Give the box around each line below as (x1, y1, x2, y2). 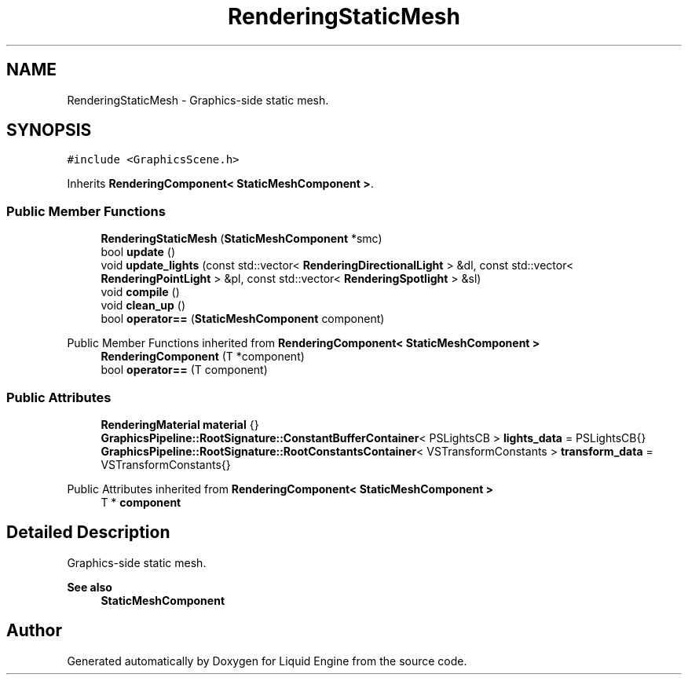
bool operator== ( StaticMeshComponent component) (101, 312, 385, 326)
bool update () (101, 245, 176, 259)
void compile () (101, 285, 180, 299)
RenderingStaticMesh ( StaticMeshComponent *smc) (101, 232, 382, 246)
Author (6, 621, 62, 641)
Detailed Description (6, 522, 170, 543)
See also (67, 580, 112, 594)
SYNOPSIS (6, 120, 92, 141)
